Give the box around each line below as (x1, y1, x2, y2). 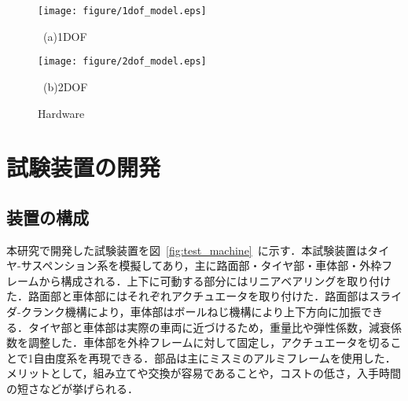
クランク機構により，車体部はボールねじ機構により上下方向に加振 (20, 304, 362, 320)
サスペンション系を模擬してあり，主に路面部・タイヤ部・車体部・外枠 (20, 257, 382, 274)
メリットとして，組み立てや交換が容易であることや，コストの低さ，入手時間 (6, 365, 401, 381)
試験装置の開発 (6, 151, 161, 183)
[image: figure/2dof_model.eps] (38, 56, 207, 68)
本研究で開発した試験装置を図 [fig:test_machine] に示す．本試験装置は (6, 241, 368, 258)
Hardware (38, 105, 85, 121)
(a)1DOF (42, 28, 87, 44)
